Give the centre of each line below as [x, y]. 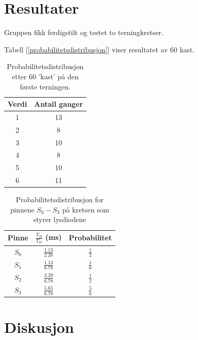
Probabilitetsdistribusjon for [60, 199]
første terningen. [45, 86]
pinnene [22, 209]
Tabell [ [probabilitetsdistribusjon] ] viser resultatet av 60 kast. [100, 49]
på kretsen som [86, 209]
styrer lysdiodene [60, 219]
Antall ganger [59, 104]
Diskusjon [39, 327]
